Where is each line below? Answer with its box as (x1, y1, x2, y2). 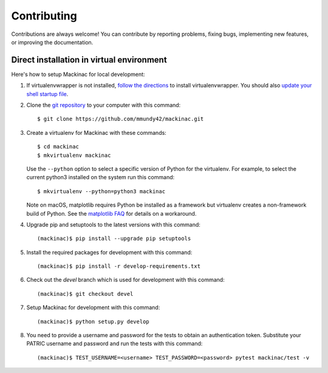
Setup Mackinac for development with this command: (26, 304, 160, 311)
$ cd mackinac (37, 143, 79, 150)
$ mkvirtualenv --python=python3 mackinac (37, 188, 166, 194)
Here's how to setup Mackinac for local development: (11, 70, 145, 78)
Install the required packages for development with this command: (26, 248, 193, 256)
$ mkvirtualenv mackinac (37, 152, 111, 159)
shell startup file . (26, 90, 69, 97)
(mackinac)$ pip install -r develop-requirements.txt (37, 263, 200, 270)
